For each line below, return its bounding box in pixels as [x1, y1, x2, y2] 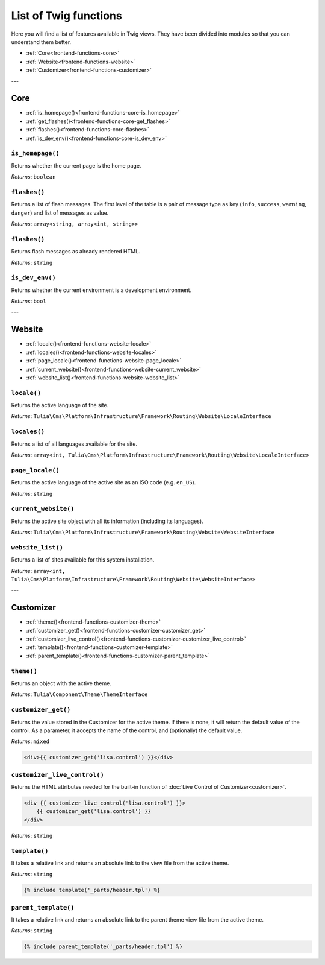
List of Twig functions [11, 9, 123, 22]
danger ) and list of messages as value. [11, 209, 109, 217]
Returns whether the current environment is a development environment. [11, 286, 192, 294]
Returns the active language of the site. [11, 402, 109, 409]
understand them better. [11, 38, 72, 45]
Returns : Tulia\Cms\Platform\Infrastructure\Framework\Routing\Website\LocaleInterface [11, 413, 272, 420]
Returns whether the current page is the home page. [11, 162, 141, 169]
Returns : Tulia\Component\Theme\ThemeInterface [11, 691, 148, 698]
